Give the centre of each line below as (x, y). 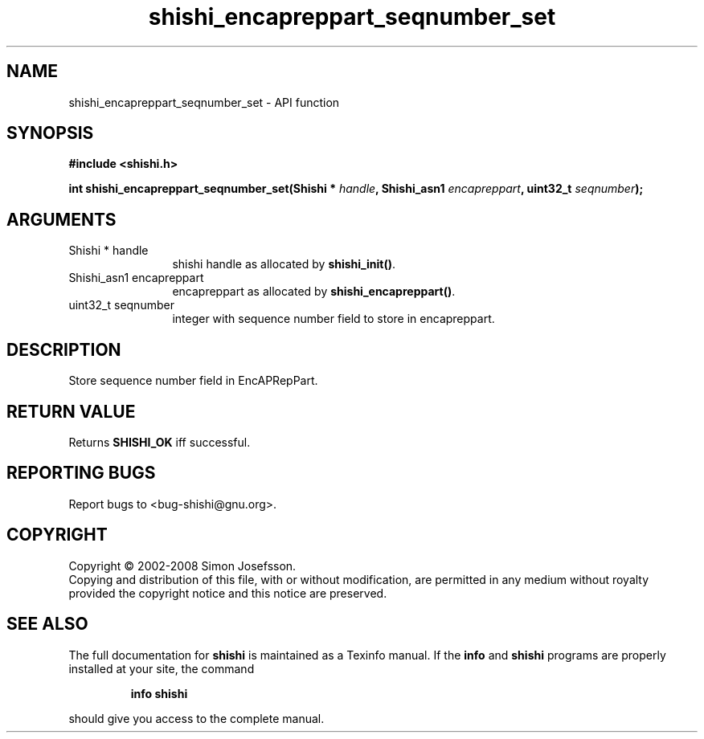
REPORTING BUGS (81, 473)
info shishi (159, 693)
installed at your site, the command (162, 668)
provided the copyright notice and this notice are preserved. (228, 593)
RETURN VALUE (71, 411)
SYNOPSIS (50, 133)
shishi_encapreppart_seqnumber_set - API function (204, 102)
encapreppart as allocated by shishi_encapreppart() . (314, 292)
